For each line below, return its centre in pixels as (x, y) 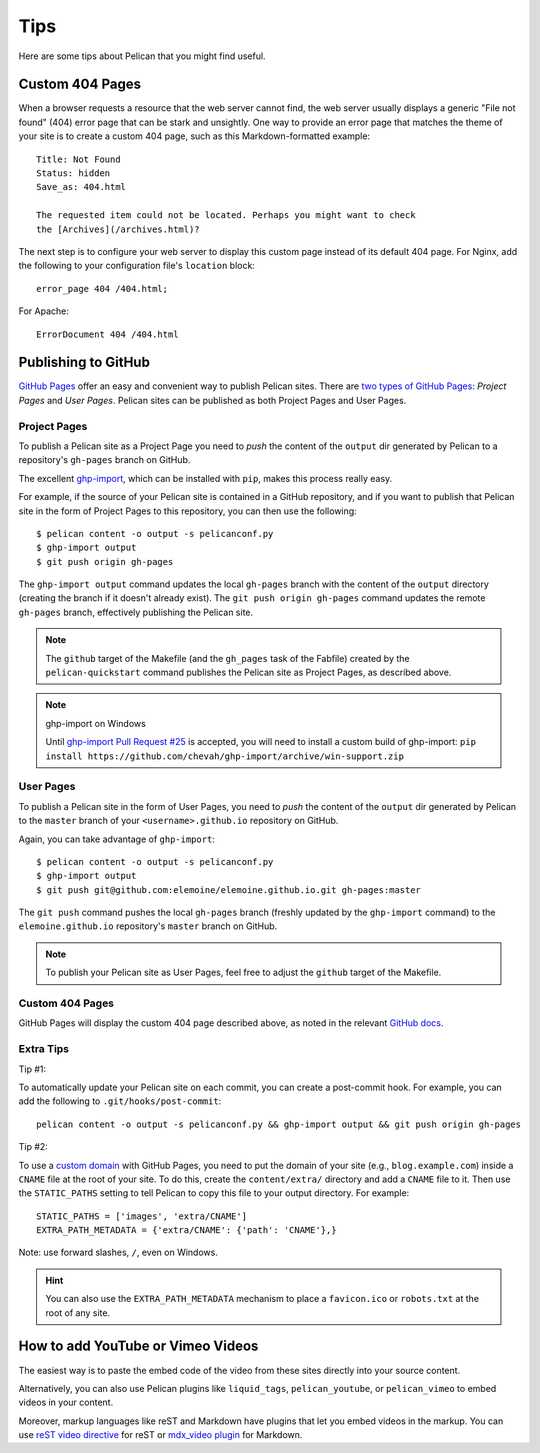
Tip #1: (32, 1069)
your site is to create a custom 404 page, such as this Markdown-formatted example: (194, 136)
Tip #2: (33, 1147)
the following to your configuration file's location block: (136, 266)
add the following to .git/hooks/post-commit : (120, 1101)
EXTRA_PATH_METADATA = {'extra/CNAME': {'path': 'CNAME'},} (186, 1230)
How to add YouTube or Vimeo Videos (138, 1346)
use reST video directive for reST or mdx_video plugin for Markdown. (160, 1435)
